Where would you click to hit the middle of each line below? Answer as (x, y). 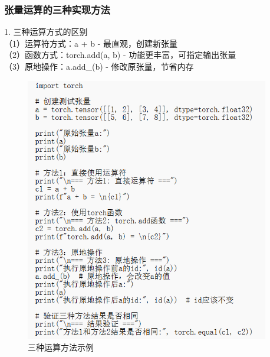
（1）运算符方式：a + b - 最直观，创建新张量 (91, 43)
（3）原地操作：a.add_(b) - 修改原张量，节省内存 (99, 66)
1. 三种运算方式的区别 (46, 32)
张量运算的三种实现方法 (57, 9)
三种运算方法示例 (61, 347)
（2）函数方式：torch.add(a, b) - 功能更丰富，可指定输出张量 (120, 55)
